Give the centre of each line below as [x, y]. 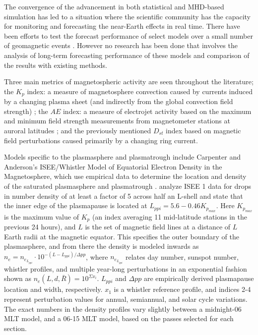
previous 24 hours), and [40, 226]
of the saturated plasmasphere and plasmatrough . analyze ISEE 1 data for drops [128, 186]
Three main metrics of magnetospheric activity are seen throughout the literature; [129, 82]
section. [15, 328]
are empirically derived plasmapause [199, 278]
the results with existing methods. [56, 65]
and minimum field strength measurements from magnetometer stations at [117, 121]
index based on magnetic [203, 130]
